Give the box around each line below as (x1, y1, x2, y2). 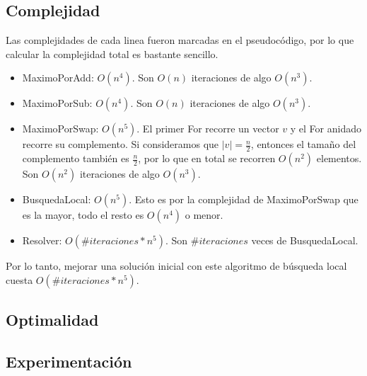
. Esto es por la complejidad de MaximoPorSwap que (129, 192, 359, 207)
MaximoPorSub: (22, 96, 93, 110)
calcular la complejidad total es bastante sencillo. (6, 46, 219, 61)
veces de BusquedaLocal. (251, 233, 359, 248)
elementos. (316, 151, 362, 166)
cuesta (6, 272, 33, 287)
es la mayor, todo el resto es (22, 207, 144, 222)
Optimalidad (6, 309, 99, 331)
